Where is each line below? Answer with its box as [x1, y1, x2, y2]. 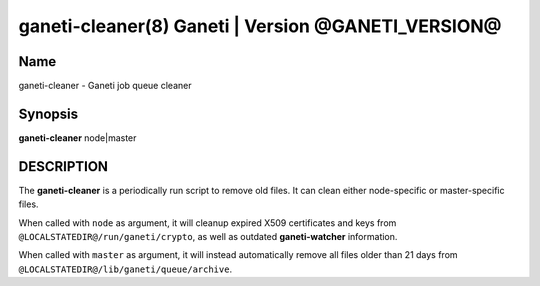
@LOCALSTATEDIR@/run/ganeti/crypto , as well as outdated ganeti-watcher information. [18, 231, 398, 243]
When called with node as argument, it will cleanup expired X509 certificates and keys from [18, 216, 397, 229]
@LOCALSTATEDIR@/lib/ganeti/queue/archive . [18, 263, 233, 275]
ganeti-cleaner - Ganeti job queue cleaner [18, 80, 192, 92]
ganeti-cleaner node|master [18, 131, 137, 144]
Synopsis [18, 105, 79, 122]
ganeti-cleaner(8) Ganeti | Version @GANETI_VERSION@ [18, 15, 502, 37]
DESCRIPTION [18, 158, 109, 175]
